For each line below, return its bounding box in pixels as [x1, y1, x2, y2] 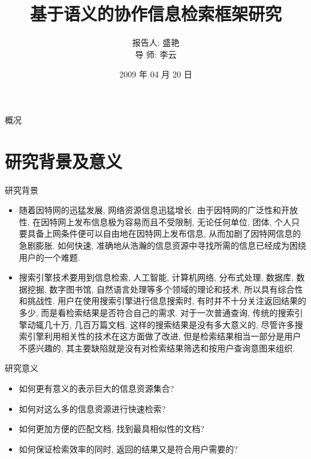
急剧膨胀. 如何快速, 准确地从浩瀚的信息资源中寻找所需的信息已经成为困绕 [19, 239, 306, 251]
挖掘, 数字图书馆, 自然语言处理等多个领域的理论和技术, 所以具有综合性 [27, 282, 303, 295]
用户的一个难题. [19, 251, 80, 263]
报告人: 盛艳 [132, 36, 180, 49]
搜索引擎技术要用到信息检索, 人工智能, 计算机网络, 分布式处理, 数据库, [19, 271, 294, 284]
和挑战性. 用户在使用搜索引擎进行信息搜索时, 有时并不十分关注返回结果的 [19, 294, 306, 307]
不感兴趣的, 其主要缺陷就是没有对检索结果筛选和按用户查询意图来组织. [19, 341, 295, 354]
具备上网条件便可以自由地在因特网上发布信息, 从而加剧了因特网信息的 [27, 227, 301, 240]
